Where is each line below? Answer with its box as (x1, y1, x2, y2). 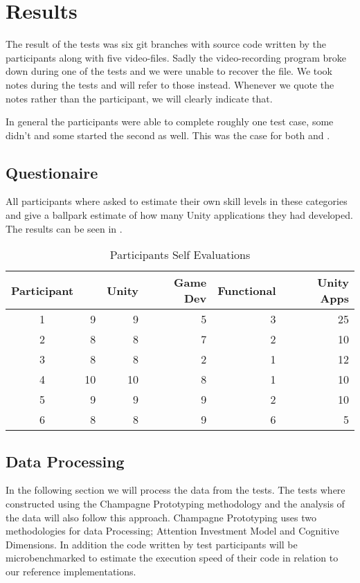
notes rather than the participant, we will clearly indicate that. (6, 91, 273, 105)
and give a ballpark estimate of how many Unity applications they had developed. (6, 208, 353, 222)
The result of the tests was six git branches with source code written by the (6, 37, 327, 51)
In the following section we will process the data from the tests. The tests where (6, 483, 345, 497)
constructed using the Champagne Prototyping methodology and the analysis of (6, 496, 345, 511)
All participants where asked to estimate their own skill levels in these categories (6, 194, 348, 208)
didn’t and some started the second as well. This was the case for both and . (6, 127, 330, 142)
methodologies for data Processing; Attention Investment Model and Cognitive (6, 523, 339, 538)
